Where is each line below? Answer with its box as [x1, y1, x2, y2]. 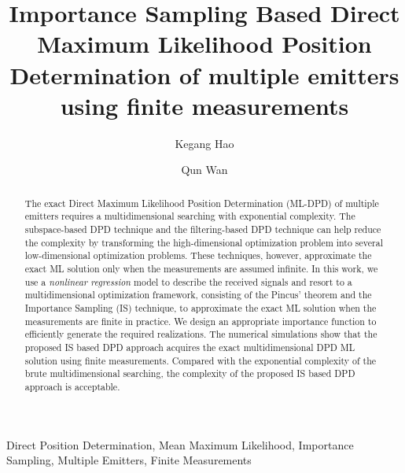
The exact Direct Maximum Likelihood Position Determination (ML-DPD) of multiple [24, 196, 379, 209]
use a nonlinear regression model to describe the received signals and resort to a [24, 275, 352, 288]
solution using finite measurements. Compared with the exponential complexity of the [24, 353, 377, 367]
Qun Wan [181, 161, 228, 178]
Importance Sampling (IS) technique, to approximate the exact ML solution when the [24, 301, 377, 314]
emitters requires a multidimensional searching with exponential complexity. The [24, 209, 355, 223]
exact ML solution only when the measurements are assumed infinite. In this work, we [24, 261, 378, 275]
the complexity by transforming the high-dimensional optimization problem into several [24, 235, 383, 249]
